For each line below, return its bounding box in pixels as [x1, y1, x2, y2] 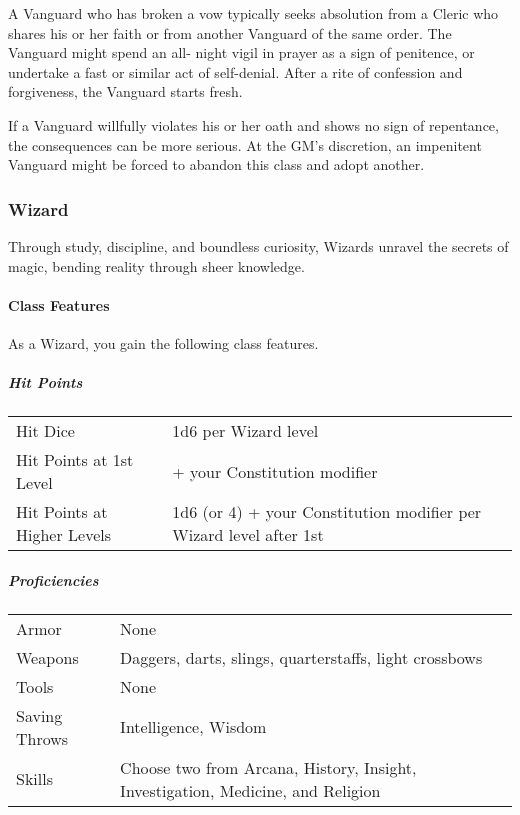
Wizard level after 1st [172, 523, 324, 547]
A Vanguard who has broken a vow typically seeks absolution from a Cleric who [8, 3, 499, 23]
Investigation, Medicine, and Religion [120, 778, 381, 802]
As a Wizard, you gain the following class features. [8, 332, 319, 353]
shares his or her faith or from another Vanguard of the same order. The [8, 22, 452, 43]
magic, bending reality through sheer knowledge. [8, 255, 305, 276]
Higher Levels [16, 523, 112, 547]
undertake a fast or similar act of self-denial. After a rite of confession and [8, 61, 463, 82]
